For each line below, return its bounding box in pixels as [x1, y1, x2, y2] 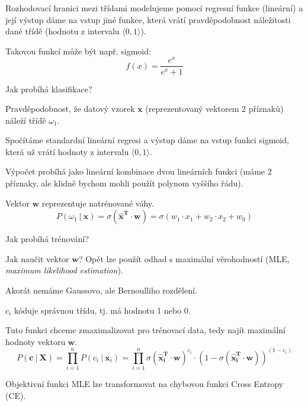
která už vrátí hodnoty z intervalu [5, 145, 129, 157]
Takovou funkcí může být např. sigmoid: [5, 44, 151, 57]
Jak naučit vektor [5, 252, 69, 265]
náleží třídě [5, 114, 46, 126]
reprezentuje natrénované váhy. [41, 196, 154, 209]
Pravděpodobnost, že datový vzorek [5, 102, 135, 115]
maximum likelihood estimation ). [5, 264, 123, 276]
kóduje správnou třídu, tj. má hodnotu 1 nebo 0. [14, 304, 191, 316]
